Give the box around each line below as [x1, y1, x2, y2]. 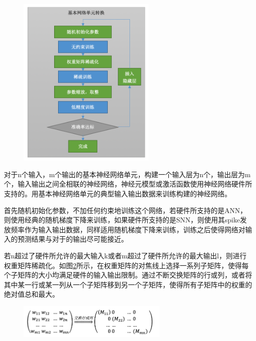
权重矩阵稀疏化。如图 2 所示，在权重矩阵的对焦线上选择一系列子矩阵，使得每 [4, 260, 249, 270]
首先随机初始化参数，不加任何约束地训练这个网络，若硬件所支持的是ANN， [4, 205, 247, 215]
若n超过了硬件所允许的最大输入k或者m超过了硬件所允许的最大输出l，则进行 [4, 250, 247, 260]
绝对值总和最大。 [4, 289, 59, 299]
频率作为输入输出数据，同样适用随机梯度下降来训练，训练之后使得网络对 [10, 224, 245, 234]
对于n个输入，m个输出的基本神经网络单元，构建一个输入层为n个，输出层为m [4, 169, 251, 179]
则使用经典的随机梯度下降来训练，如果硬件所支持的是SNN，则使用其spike [4, 215, 240, 225]
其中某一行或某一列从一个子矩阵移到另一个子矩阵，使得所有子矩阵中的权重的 [4, 279, 252, 289]
